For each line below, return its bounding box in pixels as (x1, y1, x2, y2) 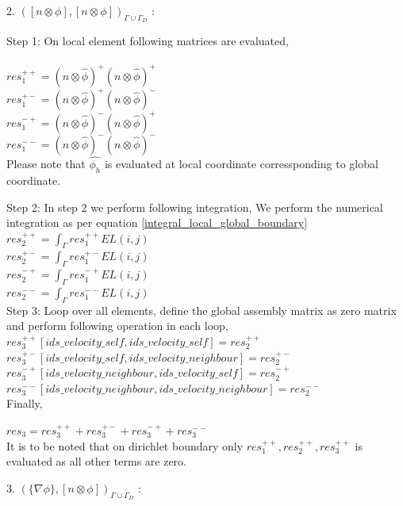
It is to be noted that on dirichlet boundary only (6, 437, 244, 454)
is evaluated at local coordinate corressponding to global (104, 155, 378, 172)
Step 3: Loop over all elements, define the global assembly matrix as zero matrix (6, 301, 397, 318)
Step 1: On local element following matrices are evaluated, (6, 33, 289, 49)
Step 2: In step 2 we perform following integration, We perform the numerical (6, 198, 383, 215)
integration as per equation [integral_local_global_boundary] (6, 214, 308, 231)
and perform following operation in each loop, (6, 317, 228, 334)
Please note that (6, 155, 86, 172)
